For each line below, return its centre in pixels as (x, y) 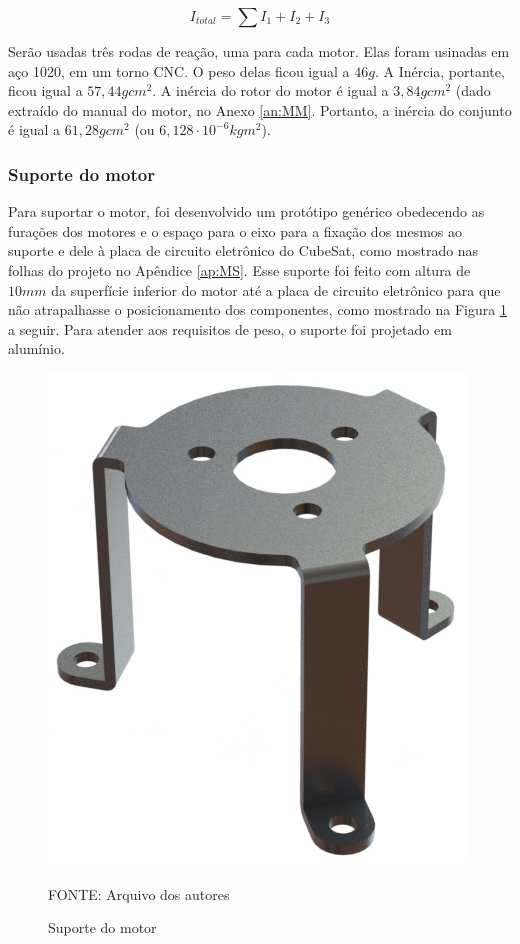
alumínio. (36, 348)
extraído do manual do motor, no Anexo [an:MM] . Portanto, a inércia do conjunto (260, 109)
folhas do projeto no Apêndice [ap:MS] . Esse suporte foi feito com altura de (239, 269)
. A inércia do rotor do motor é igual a (270, 90)
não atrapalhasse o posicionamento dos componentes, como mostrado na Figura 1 (257, 309)
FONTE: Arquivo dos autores (139, 893)
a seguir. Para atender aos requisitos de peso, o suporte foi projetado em (230, 328)
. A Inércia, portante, (439, 70)
